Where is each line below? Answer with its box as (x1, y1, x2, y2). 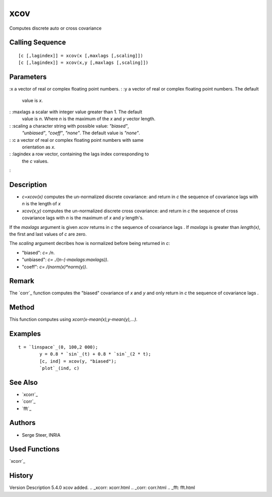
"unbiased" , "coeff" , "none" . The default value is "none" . (22, 130, 141, 136)
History (9, 471, 34, 480)
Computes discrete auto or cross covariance (9, 25, 102, 31)
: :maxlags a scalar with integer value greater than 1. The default (9, 109, 143, 115)
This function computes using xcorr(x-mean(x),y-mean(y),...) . (9, 316, 138, 322)
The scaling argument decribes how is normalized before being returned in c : (9, 240, 170, 246)
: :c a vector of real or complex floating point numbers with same (9, 137, 144, 143)
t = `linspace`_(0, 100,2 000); (18, 344, 98, 350)
